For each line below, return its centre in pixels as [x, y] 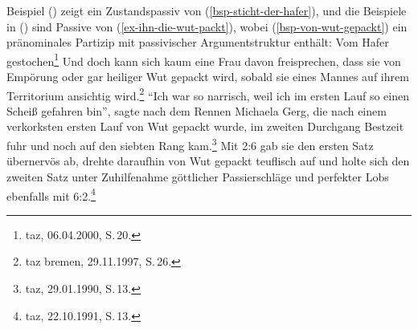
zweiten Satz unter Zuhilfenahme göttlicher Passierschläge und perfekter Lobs [198, 176]
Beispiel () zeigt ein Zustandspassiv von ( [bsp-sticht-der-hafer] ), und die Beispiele [207, 10]
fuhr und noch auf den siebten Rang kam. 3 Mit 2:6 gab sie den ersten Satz [190, 144]
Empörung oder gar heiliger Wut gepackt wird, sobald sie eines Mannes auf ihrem [208, 77]
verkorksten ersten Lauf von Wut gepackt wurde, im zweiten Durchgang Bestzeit [205, 126]
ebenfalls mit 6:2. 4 [51, 194]
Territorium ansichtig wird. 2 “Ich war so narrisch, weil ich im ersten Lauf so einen [208, 94]
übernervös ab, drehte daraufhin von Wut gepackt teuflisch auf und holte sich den [208, 161]
